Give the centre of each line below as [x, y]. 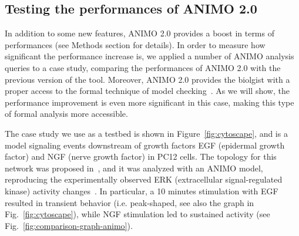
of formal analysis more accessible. [66, 114]
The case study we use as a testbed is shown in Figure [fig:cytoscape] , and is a [146, 133]
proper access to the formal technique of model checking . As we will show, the [147, 91]
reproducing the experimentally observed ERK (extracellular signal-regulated [144, 179]
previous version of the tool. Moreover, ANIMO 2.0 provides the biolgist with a [147, 79]
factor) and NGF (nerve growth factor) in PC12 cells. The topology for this [141, 156]
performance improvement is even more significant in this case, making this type [149, 102]
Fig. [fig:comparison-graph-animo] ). [69, 225]
